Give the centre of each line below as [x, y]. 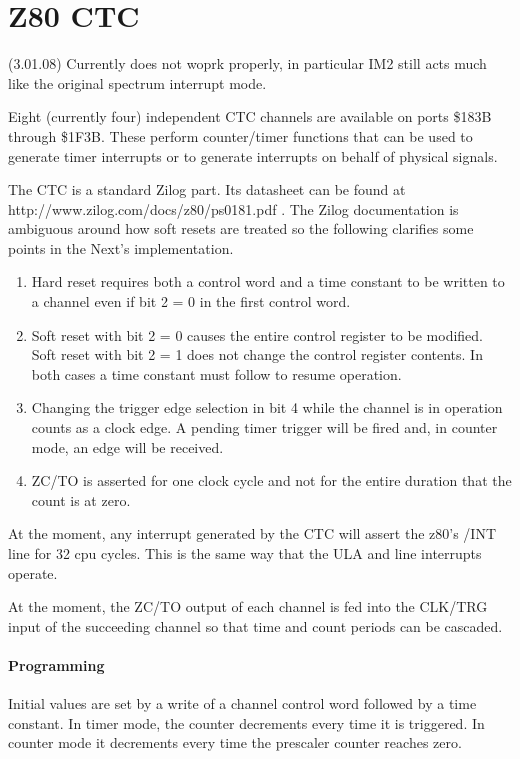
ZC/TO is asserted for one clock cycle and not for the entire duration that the [271, 480]
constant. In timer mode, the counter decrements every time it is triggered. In [246, 722]
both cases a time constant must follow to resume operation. [216, 373]
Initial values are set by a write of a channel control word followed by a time [242, 703]
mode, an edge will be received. [127, 446]
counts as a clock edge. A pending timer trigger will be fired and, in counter [264, 427]
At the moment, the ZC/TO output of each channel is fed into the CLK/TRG [248, 606]
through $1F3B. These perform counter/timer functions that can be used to [240, 135]
